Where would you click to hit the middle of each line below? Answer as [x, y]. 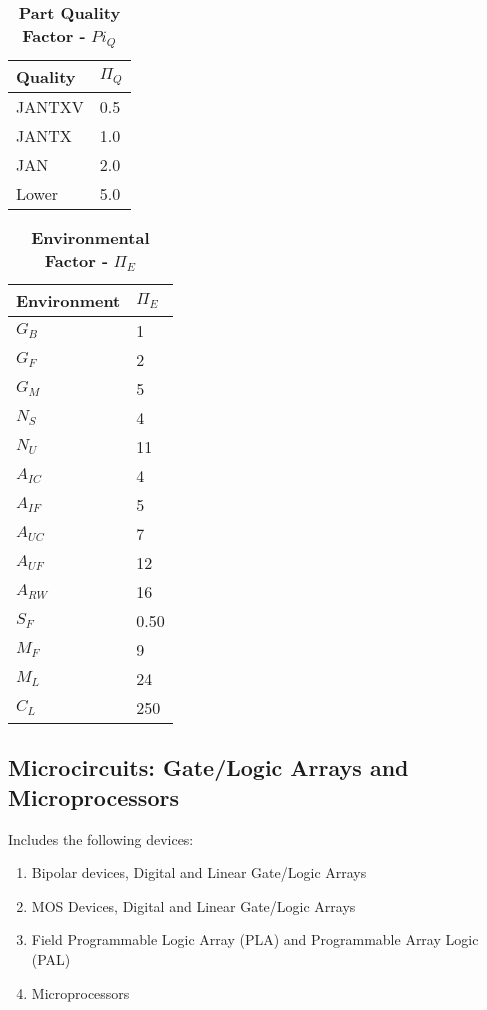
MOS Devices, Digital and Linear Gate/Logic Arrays [193, 905]
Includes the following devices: [101, 838]
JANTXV [50, 106]
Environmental [90, 237]
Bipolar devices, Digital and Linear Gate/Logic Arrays [199, 872]
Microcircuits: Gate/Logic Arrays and [208, 767]
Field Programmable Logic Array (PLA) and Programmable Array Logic [255, 939]
